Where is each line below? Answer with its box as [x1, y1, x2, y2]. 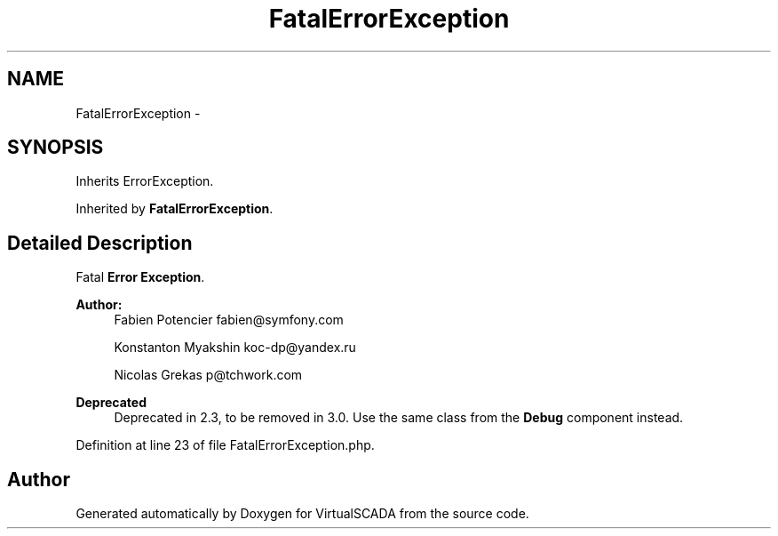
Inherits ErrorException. [75, 173, 214, 189]
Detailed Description [7, 231, 193, 254]
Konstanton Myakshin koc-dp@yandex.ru [114, 340, 356, 356]
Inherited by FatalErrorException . [75, 201, 274, 217]
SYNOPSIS [7, 136, 104, 159]
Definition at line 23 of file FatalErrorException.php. [75, 437, 375, 453]
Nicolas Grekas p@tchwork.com [114, 367, 303, 383]
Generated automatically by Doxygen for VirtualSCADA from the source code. [75, 506, 529, 522]
